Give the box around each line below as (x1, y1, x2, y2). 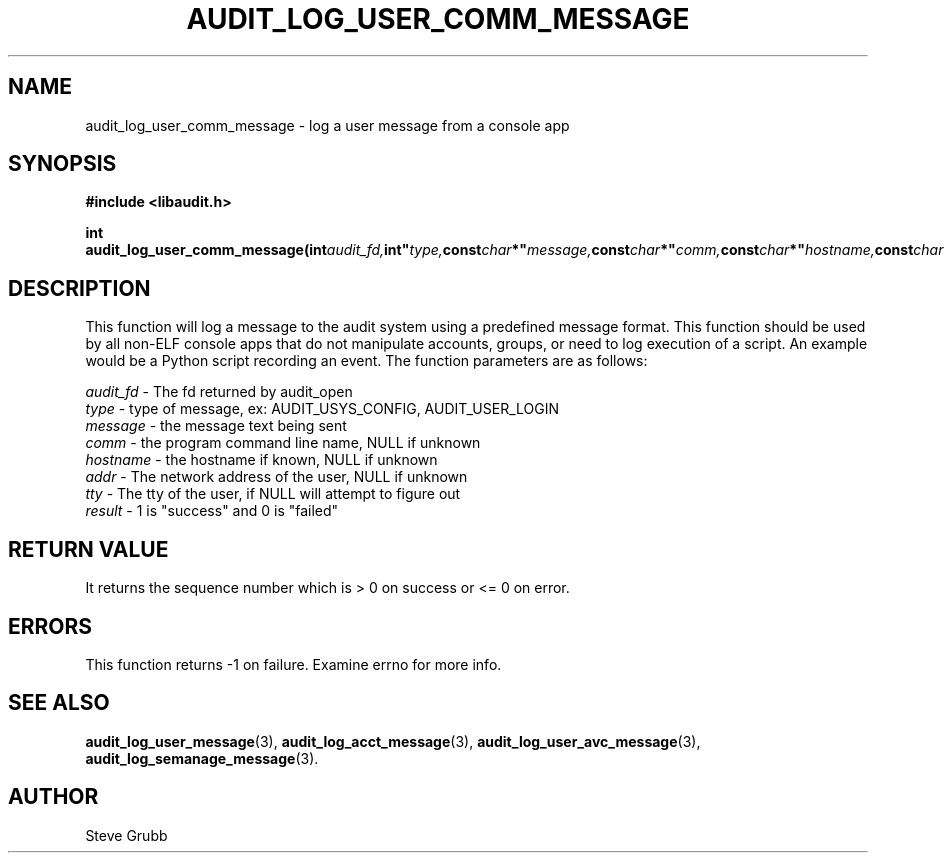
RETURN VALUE (8, 536, 169, 562)
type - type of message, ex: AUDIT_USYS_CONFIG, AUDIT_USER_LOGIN (85, 400, 560, 418)
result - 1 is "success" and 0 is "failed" (85, 502, 339, 520)
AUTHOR (8, 784, 99, 810)
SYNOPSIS (8, 151, 117, 177)
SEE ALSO (8, 690, 110, 716)
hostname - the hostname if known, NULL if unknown (85, 451, 438, 469)
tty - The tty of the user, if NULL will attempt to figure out (85, 485, 461, 503)
